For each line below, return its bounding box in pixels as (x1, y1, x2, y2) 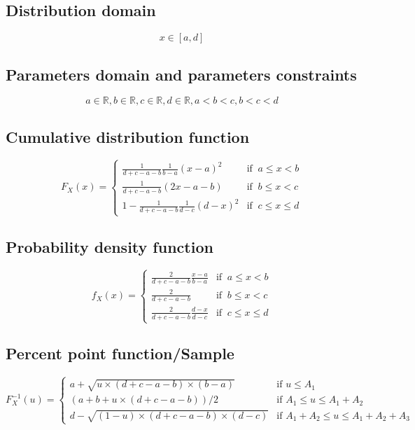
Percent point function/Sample (6, 342, 234, 364)
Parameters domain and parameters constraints (6, 63, 357, 85)
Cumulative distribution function (6, 125, 250, 147)
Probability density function (6, 235, 213, 257)
